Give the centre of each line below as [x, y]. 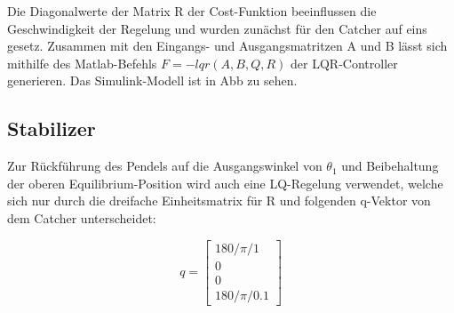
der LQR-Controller [344, 63]
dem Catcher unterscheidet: [82, 217]
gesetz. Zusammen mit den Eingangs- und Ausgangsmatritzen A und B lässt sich [227, 46]
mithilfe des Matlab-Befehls [82, 63]
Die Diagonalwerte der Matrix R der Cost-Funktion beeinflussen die [192, 11]
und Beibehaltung [390, 166]
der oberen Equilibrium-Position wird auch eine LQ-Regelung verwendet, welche [225, 183]
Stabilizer [52, 128]
